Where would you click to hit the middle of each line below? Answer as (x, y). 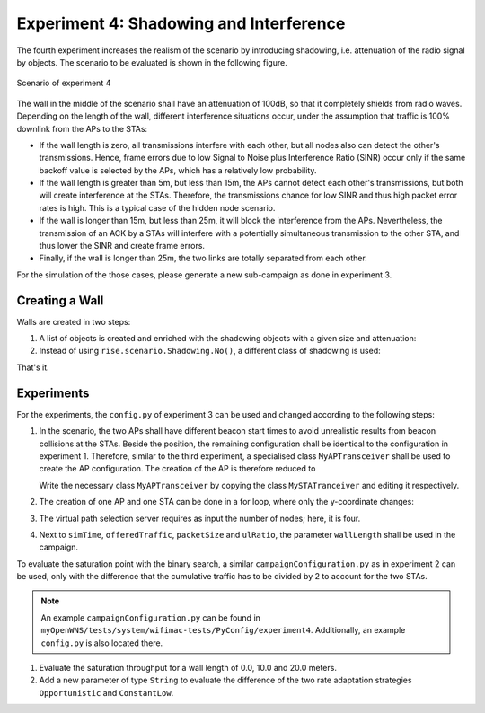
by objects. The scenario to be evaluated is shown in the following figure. (152, 62)
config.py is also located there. (102, 643)
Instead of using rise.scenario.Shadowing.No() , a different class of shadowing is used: (210, 351)
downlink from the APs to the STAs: (82, 128)
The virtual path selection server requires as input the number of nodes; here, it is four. (200, 518)
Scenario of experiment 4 (64, 83)
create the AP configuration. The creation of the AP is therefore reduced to (177, 469)
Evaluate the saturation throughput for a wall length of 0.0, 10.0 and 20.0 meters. (188, 668)
